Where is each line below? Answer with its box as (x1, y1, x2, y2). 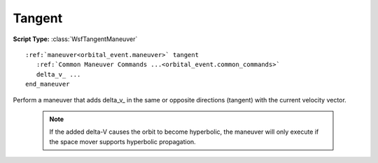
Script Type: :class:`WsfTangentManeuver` (13, 35, 138, 43)
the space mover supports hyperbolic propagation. (49, 137, 196, 146)
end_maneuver (25, 80, 70, 88)
